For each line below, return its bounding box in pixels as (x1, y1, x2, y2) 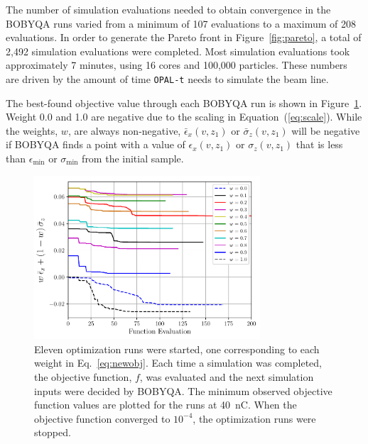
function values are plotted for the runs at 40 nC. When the (34, 397, 297, 412)
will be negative (291, 123, 360, 138)
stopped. (34, 425, 71, 440)
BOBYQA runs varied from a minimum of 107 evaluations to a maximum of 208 (6, 16, 356, 30)
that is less (296, 137, 343, 152)
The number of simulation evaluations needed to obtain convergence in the (6, 2, 331, 16)
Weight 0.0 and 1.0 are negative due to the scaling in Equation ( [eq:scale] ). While (6, 109, 362, 124)
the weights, (6, 123, 58, 138)
